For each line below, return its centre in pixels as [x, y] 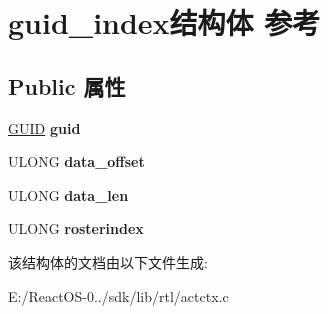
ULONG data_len [68, 194]
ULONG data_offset [76, 161]
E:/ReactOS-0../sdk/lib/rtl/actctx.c [118, 295]
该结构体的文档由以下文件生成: [108, 261]
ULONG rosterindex [76, 228]
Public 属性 [67, 85]
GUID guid [44, 127]
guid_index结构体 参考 [164, 22]
